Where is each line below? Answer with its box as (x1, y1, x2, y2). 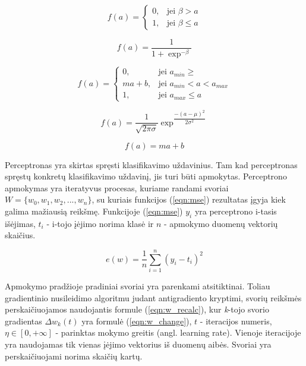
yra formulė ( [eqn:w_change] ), (81, 314, 192, 327)
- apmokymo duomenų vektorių (163, 217, 278, 229)
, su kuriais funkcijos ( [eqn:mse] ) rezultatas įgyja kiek (92, 193, 286, 206)
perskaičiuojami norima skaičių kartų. (5, 349, 143, 362)
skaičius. (5, 229, 36, 241)
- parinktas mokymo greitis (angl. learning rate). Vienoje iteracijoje (55, 326, 301, 339)
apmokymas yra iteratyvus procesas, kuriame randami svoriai (5, 181, 229, 194)
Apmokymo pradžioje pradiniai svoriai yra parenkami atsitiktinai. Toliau (5, 279, 270, 292)
